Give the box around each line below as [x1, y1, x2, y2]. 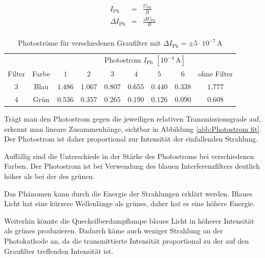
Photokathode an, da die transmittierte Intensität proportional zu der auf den [4, 235, 249, 246]
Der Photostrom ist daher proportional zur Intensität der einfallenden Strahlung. [4, 133, 258, 144]
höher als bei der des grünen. [4, 171, 95, 182]
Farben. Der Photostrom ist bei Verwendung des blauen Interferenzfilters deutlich [4, 161, 260, 171]
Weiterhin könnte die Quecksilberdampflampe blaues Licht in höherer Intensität [4, 215, 254, 226]
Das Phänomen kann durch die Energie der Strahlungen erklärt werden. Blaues [4, 188, 253, 199]
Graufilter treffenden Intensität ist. [4, 245, 114, 256]
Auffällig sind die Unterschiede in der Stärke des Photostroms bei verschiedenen [4, 150, 254, 161]
